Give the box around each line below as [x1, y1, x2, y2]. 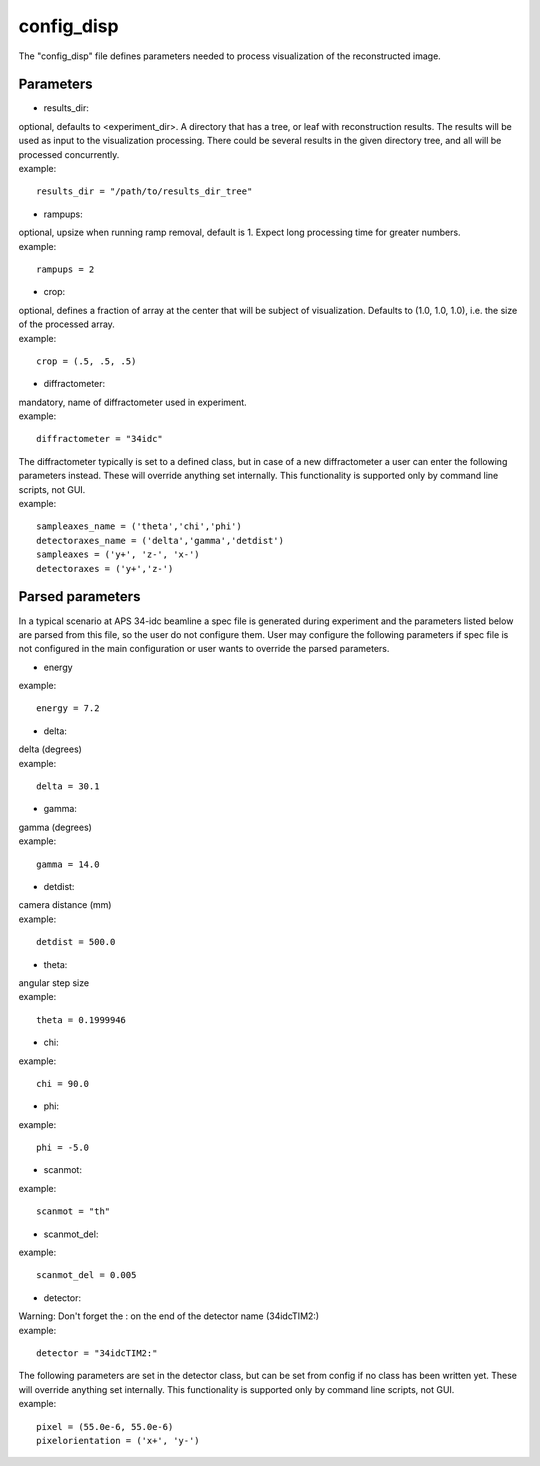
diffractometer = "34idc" [36, 433, 164, 445]
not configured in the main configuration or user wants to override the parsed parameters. [18, 643, 390, 655]
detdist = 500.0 [36, 936, 116, 948]
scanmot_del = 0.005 [36, 1270, 137, 1281]
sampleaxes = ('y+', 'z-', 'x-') [36, 549, 200, 560]
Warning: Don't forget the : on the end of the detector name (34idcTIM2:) [18, 1310, 320, 1322]
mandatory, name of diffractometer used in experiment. [18, 396, 247, 408]
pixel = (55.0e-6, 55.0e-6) [36, 1421, 174, 1432]
